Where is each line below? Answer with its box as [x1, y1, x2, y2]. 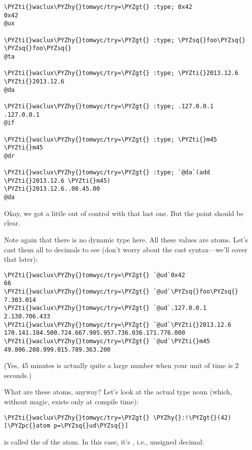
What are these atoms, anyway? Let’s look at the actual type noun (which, [4, 386, 232, 397]
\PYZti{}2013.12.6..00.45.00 [4, 185, 100, 193]
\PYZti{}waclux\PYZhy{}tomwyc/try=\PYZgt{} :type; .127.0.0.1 [4, 102, 214, 110]
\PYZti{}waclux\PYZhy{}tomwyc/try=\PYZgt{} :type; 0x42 [4, 3, 192, 10]
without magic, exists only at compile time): [4, 396, 138, 407]
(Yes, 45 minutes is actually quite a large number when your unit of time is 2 [4, 360, 239, 371]
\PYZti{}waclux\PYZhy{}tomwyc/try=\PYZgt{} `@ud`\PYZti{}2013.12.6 [4, 321, 232, 328]
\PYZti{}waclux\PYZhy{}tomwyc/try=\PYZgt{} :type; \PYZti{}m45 [4, 136, 217, 143]
